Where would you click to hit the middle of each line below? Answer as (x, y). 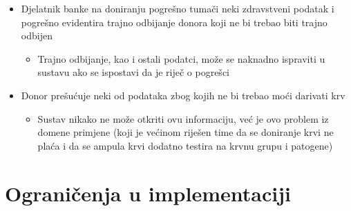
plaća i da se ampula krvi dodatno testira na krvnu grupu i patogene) (185, 145)
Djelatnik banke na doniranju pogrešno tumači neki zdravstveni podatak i (178, 8)
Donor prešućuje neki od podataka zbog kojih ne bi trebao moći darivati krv (183, 95)
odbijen (37, 36)
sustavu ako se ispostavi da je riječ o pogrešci (133, 72)
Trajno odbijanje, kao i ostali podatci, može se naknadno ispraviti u (181, 58)
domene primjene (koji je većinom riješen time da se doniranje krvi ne (186, 132)
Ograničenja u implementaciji (148, 193)
